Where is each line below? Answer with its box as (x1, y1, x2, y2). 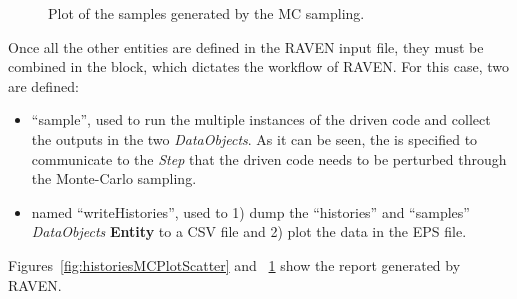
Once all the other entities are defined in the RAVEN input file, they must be (8, 36, 484, 57)
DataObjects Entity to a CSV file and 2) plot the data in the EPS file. (31, 221, 467, 242)
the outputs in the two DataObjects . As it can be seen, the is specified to (31, 128, 478, 149)
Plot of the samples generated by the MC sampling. (48, 3, 365, 23)
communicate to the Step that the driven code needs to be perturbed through (31, 148, 507, 169)
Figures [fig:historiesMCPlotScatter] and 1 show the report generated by (8, 254, 461, 275)
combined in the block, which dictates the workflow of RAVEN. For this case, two (8, 56, 509, 77)
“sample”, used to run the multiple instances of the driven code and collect (31, 109, 491, 130)
